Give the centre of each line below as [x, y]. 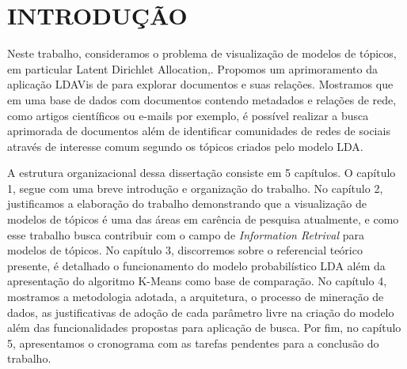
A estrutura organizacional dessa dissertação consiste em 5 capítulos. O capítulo [202, 173]
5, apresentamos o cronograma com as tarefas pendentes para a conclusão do [193, 343]
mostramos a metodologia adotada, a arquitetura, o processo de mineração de [196, 297]
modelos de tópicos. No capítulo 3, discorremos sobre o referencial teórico [185, 250]
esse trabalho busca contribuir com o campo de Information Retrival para [186, 234]
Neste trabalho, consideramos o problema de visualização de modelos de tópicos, [202, 53]
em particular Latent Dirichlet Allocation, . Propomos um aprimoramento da [192, 68]
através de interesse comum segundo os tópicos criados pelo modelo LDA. [185, 146]
